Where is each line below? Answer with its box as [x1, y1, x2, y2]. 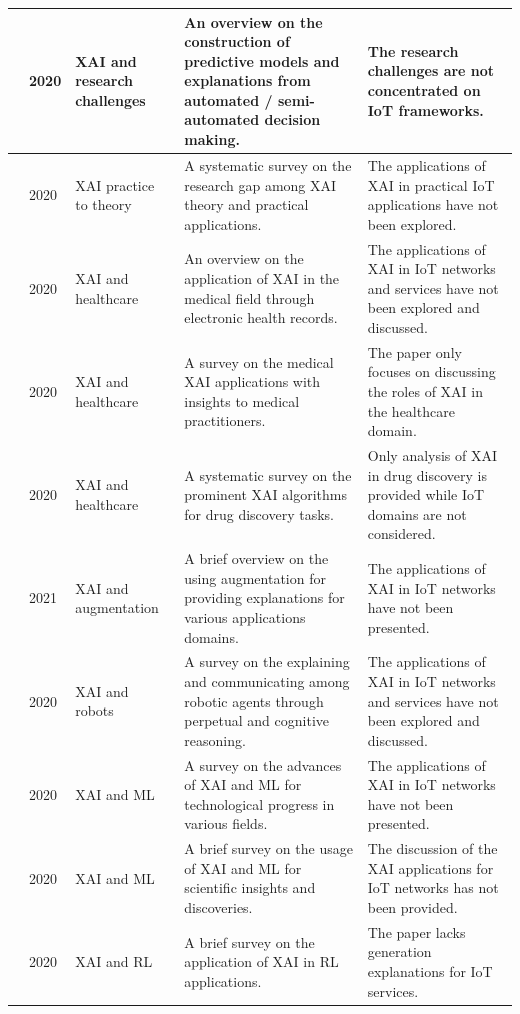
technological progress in [184, 793, 335, 814]
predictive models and [184, 50, 340, 71]
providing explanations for [184, 587, 345, 608]
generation [367, 941, 432, 962]
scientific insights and [184, 877, 316, 898]
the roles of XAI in [367, 380, 483, 401]
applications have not [367, 194, 499, 215]
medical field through [184, 287, 315, 308]
